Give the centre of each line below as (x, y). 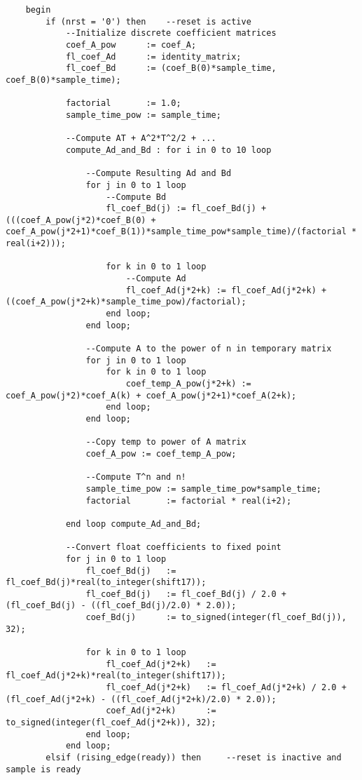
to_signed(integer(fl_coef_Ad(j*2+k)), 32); (111, 723)
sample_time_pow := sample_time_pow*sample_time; (204, 489)
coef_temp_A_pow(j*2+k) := (188, 384)
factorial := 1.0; (123, 103)
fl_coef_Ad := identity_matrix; (153, 56)
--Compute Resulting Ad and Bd (159, 174)
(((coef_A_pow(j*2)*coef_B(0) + (81, 220)
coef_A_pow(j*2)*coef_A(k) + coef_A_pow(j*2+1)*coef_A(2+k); (151, 395)
